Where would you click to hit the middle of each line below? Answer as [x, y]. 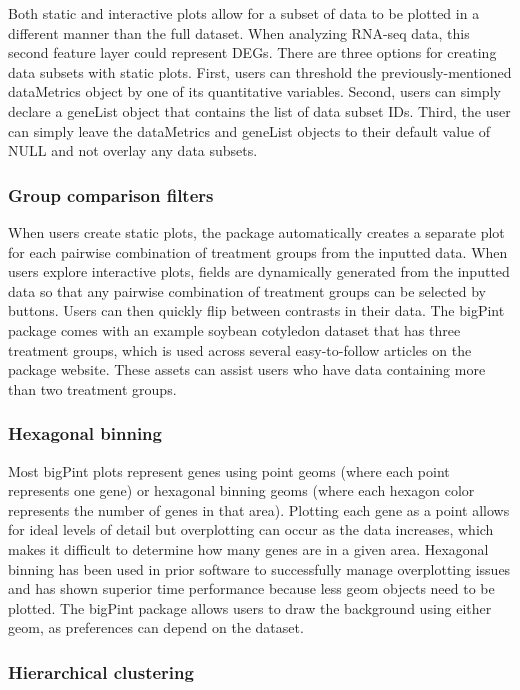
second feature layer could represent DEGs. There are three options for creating [252, 52]
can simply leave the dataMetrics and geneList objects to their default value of [249, 130]
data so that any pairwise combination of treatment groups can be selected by [247, 290]
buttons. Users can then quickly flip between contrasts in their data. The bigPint [256, 310]
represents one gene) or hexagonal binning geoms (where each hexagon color [241, 490]
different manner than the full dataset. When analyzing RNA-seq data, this [239, 32]
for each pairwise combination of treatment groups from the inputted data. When [258, 251]
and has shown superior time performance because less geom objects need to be [251, 588]
